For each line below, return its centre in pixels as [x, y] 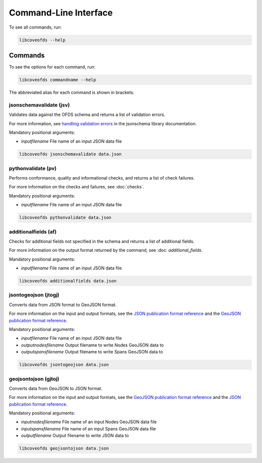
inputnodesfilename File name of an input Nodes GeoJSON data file [89, 422]
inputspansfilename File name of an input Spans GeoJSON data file [89, 429]
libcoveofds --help [42, 40]
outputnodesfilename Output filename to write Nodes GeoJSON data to [92, 345]
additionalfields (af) [33, 231]
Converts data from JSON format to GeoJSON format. [63, 305]
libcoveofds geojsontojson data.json [64, 448]
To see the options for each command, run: [52, 67]
